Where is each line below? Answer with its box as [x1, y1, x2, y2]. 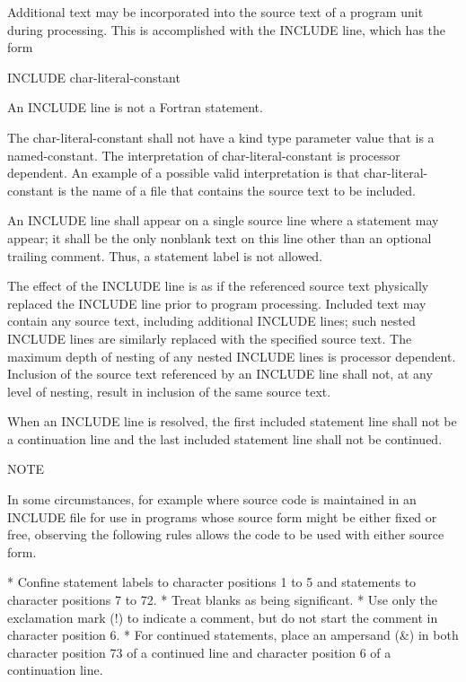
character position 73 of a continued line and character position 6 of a [7, 643, 391, 661]
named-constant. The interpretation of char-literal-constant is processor [7, 145, 400, 164]
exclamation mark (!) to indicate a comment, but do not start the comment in [7, 608, 438, 626]
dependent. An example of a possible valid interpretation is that [7, 163, 360, 182]
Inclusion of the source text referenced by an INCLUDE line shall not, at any [7, 364, 433, 383]
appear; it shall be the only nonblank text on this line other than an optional [7, 228, 432, 247]
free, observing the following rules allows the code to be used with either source [7, 525, 444, 544]
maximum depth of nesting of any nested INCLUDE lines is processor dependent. [7, 346, 456, 365]
